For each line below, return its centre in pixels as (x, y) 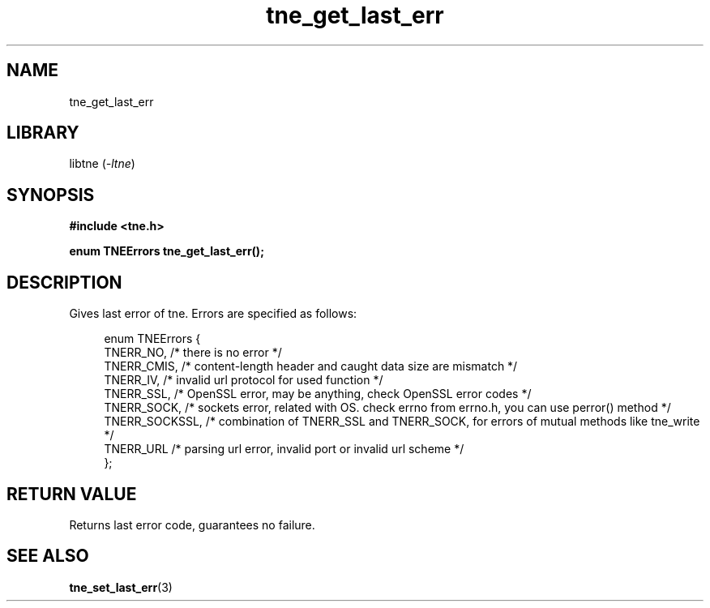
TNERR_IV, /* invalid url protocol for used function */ (244, 380)
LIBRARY (43, 133)
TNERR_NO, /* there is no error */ (193, 353)
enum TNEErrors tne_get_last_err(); (167, 251)
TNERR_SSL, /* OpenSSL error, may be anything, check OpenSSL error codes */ (318, 394)
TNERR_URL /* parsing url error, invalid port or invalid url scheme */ (284, 449)
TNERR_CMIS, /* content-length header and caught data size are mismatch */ (311, 366)
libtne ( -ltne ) (102, 164)
